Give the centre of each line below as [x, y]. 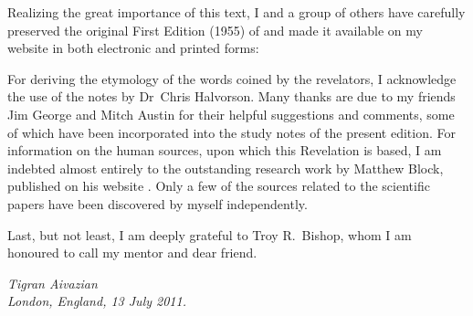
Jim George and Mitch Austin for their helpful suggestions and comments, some [231, 114]
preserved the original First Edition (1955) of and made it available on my [215, 30]
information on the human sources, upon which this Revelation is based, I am [225, 150]
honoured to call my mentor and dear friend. [132, 253]
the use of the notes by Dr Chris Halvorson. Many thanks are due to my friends [231, 96]
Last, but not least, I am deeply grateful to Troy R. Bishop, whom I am [210, 234]
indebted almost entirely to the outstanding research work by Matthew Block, [226, 168]
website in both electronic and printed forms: [133, 48]
